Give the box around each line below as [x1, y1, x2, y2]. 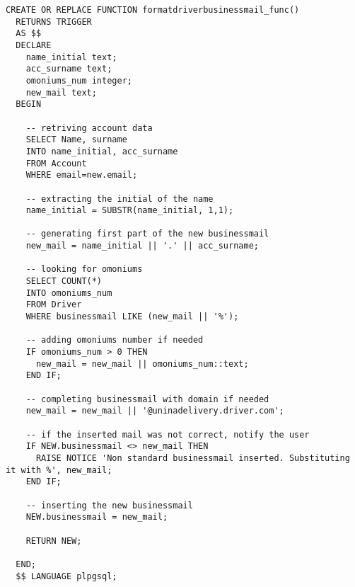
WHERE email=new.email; [25, 170, 138, 181]
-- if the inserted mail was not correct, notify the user [25, 429, 310, 440]
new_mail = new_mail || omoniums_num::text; [35, 358, 249, 369]
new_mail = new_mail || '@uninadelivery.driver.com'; [25, 406, 284, 416]
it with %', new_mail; [6, 465, 112, 475]
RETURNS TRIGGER [16, 16, 92, 27]
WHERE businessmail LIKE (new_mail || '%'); [25, 312, 239, 322]
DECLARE [16, 40, 52, 50]
